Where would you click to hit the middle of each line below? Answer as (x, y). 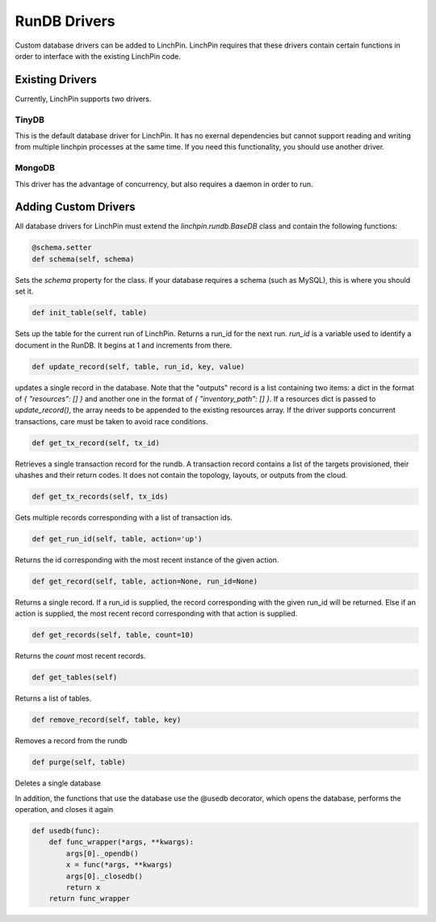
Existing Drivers (56, 80)
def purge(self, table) (79, 762)
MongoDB (35, 168)
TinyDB (29, 120)
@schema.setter (62, 248)
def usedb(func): (66, 831)
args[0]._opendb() (102, 853)
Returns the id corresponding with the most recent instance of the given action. (147, 560)
